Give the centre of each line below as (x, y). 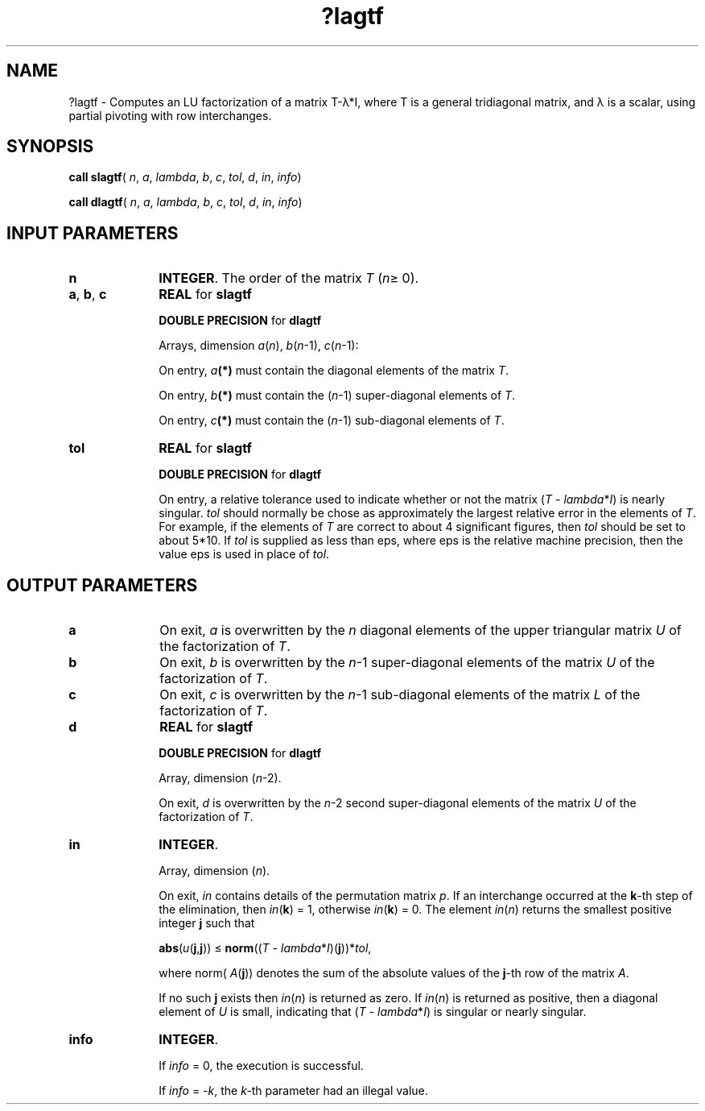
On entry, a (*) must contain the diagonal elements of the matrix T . (334, 371)
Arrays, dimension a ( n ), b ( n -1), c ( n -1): (259, 346)
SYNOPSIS (50, 147)
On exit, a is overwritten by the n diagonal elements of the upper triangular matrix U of (421, 630)
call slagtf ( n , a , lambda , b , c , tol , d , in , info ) (185, 177)
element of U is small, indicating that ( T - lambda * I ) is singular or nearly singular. (373, 1012)
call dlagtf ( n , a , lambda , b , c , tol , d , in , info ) (186, 202)
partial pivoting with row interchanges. (170, 115)
